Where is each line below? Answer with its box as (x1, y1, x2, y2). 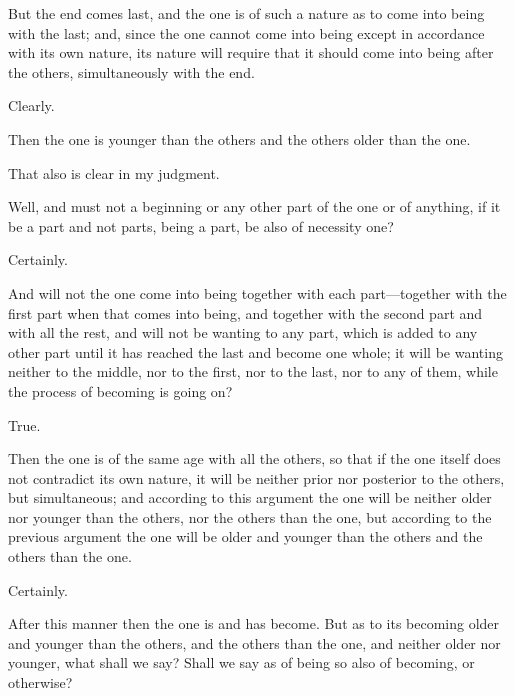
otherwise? (8, 672, 73, 693)
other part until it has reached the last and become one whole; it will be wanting (8, 341, 503, 362)
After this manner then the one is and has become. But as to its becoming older (8, 613, 500, 634)
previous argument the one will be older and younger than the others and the (8, 526, 483, 547)
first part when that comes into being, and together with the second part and (8, 302, 483, 323)
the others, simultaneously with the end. (8, 61, 255, 82)
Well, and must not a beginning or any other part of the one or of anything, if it (8, 196, 501, 217)
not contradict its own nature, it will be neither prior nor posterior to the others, (8, 467, 505, 488)
